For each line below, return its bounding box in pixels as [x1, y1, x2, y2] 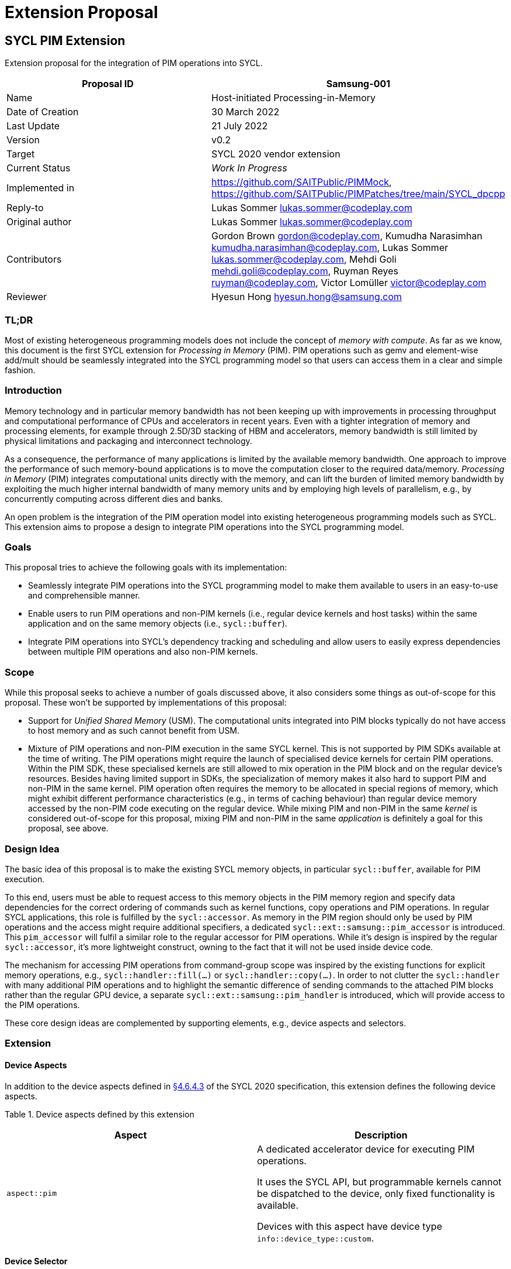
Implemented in [6, 182, 75, 194]
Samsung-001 [326, 78, 391, 90]
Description [354, 1129, 408, 1141]
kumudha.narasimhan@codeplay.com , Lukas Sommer [211, 242, 449, 254]
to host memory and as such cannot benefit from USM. [28, 725, 240, 736]
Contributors [6, 253, 62, 266]
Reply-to [6, 202, 44, 214]
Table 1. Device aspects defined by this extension [5, 1109, 194, 1119]
